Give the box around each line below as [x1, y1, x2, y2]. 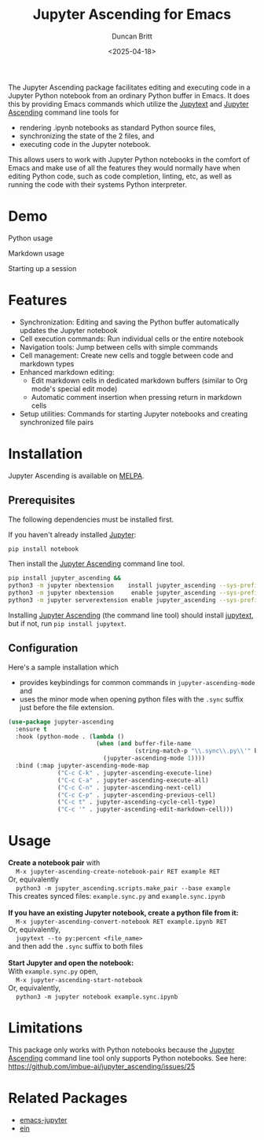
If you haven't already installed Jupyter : [8, 530, 137, 539]
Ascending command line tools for [8, 108, 119, 117]
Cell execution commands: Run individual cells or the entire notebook [19, 334, 244, 343]
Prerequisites [8, 493, 75, 508]
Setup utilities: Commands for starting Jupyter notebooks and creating [19, 409, 248, 418]
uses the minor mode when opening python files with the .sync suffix [19, 694, 244, 704]
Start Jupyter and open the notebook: [8, 959, 134, 968]
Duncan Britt [112, 31, 152, 41]
